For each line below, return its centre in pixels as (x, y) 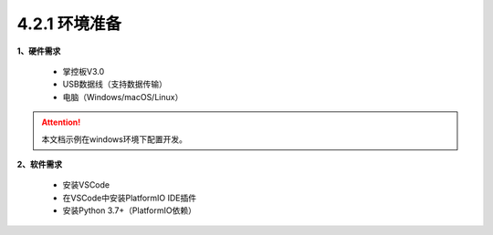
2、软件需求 (40, 164)
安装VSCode (86, 185)
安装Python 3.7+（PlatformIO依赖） (129, 210)
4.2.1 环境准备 (69, 24)
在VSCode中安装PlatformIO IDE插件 (130, 198)
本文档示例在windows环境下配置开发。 (114, 139)
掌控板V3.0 (84, 71)
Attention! (61, 122)
